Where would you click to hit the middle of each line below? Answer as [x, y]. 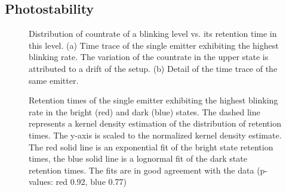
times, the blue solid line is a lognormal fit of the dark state [138, 158]
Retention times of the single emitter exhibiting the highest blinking [153, 100]
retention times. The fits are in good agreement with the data [142, 170]
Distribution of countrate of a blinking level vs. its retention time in [153, 34]
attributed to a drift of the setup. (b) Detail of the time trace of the [153, 68]
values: [41, 182]
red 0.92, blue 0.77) [91, 182]
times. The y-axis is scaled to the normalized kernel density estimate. [155, 135]
